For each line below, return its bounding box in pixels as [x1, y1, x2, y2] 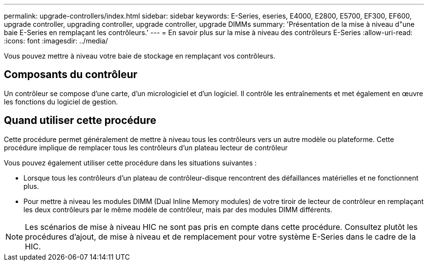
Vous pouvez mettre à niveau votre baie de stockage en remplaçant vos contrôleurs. [4, 52, 276, 60]
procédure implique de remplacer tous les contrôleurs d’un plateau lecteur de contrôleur [4, 143, 288, 152]
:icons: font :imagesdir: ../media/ [4, 37, 108, 45]
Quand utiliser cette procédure [4, 114, 156, 127]
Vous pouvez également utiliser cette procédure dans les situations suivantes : [4, 158, 257, 167]
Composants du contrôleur [4, 68, 138, 81]
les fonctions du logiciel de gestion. [4, 97, 118, 106]
